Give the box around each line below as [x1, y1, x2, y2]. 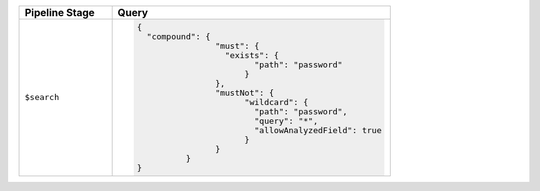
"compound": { [146, 31, 211, 42]
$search [24, 92, 60, 103]
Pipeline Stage [24, 6, 95, 19]
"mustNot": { [215, 87, 275, 98]
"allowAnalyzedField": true [253, 125, 382, 135]
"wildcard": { [244, 96, 309, 107]
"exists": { [225, 50, 280, 60]
